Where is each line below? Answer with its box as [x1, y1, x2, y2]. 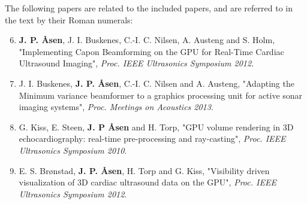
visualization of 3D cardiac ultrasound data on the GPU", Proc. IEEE [19, 176, 276, 188]
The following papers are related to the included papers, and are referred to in [5, 2, 293, 14]
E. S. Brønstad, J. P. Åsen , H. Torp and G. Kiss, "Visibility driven [19, 164, 270, 176]
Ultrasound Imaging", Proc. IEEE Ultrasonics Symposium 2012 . [19, 57, 254, 69]
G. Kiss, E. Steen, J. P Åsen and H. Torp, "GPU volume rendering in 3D [19, 120, 294, 133]
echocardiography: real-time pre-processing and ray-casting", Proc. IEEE [19, 132, 286, 145]
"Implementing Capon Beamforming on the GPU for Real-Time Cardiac [19, 45, 284, 57]
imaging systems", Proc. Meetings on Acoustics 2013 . [19, 101, 213, 113]
